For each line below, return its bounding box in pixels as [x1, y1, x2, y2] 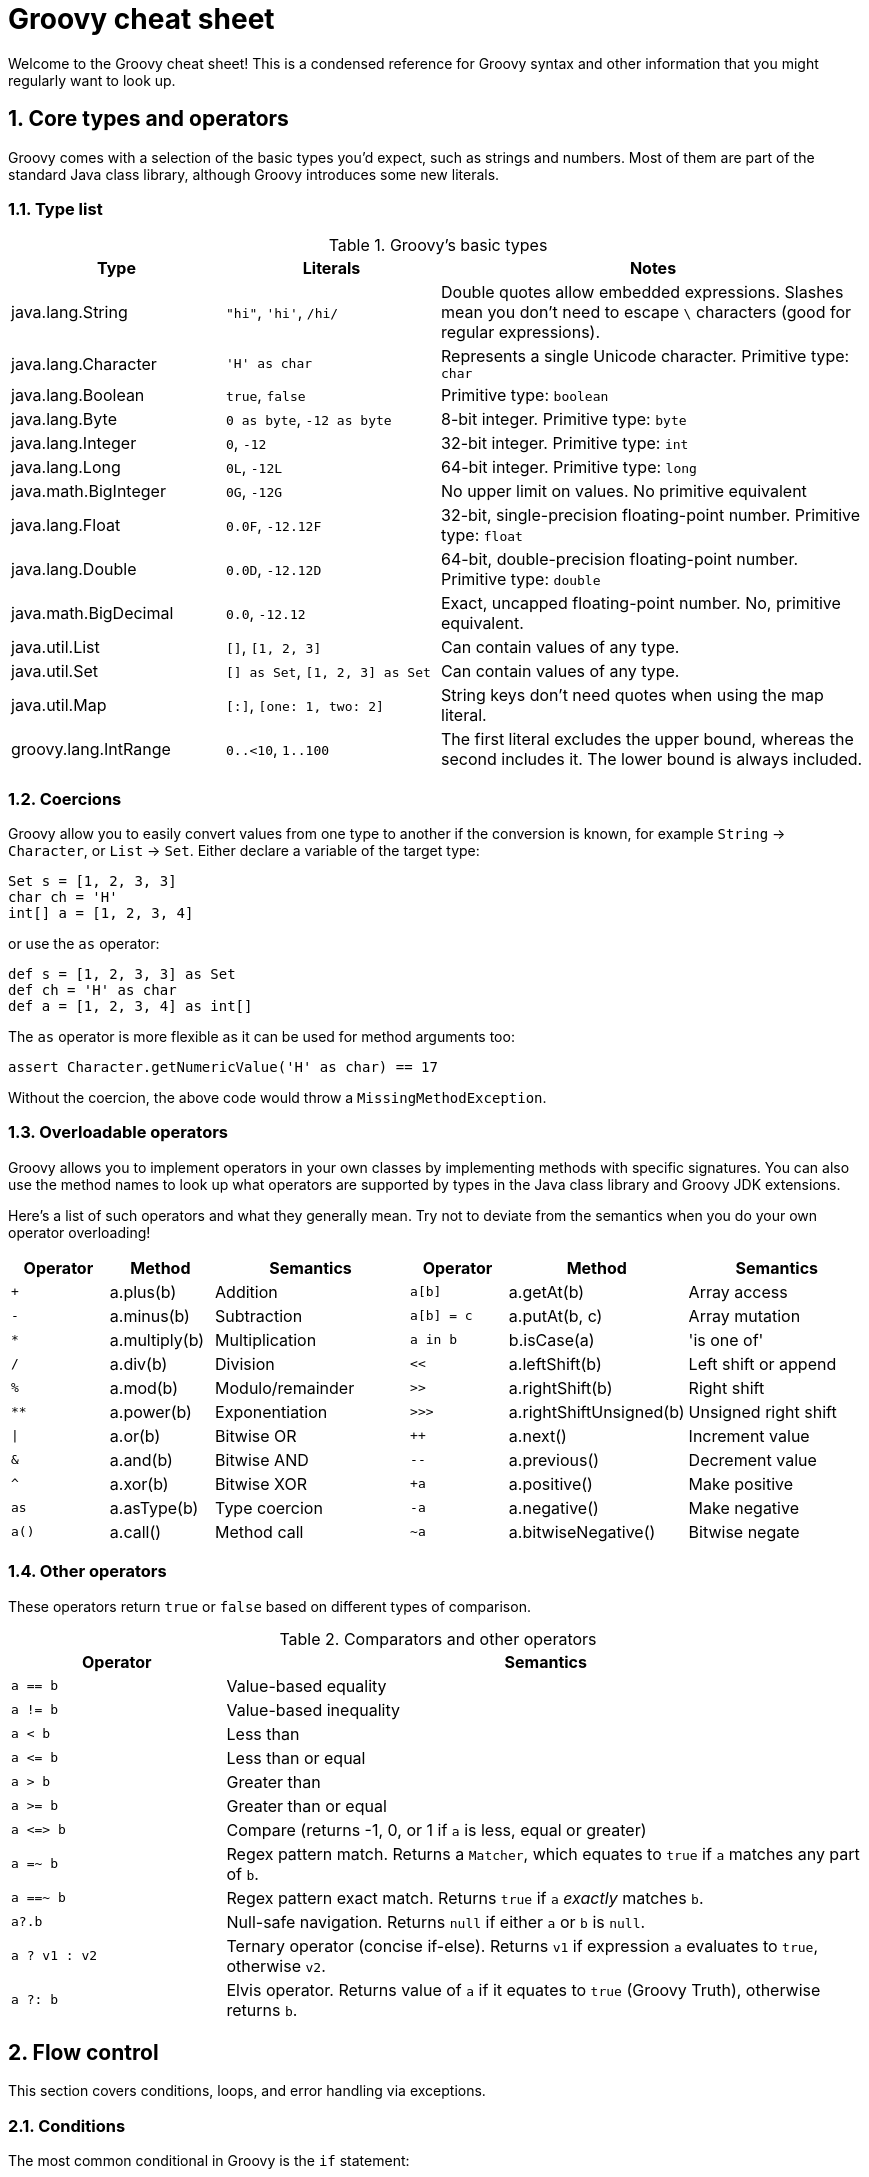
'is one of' [688, 1329, 764, 1350]
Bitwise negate [688, 1521, 800, 1542]
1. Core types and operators [8, 106, 289, 132]
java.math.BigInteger [11, 481, 166, 502]
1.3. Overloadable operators [8, 1122, 228, 1143]
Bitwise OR [215, 1425, 297, 1446]
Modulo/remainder [215, 1377, 355, 1398]
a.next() [508, 1425, 567, 1446]
